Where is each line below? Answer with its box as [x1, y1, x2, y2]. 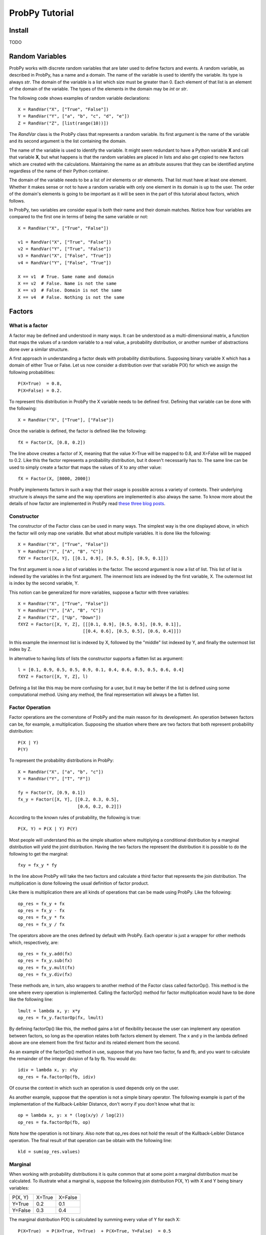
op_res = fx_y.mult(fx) [18, 965, 75, 970]
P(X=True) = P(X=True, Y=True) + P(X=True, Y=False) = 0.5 [18, 1228, 171, 1234]
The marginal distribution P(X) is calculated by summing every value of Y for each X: [9, 1217, 181, 1223]
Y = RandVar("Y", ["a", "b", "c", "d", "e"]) [18, 114, 130, 119]
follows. [9, 198, 25, 204]
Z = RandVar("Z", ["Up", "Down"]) [18, 615, 101, 620]
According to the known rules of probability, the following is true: [9, 815, 141, 821]
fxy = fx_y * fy [18, 863, 57, 868]
